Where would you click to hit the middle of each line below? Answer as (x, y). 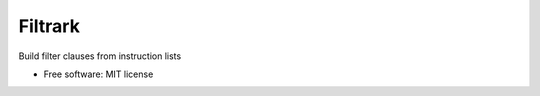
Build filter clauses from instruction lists (100, 56)
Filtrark (49, 26)
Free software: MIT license (98, 74)
